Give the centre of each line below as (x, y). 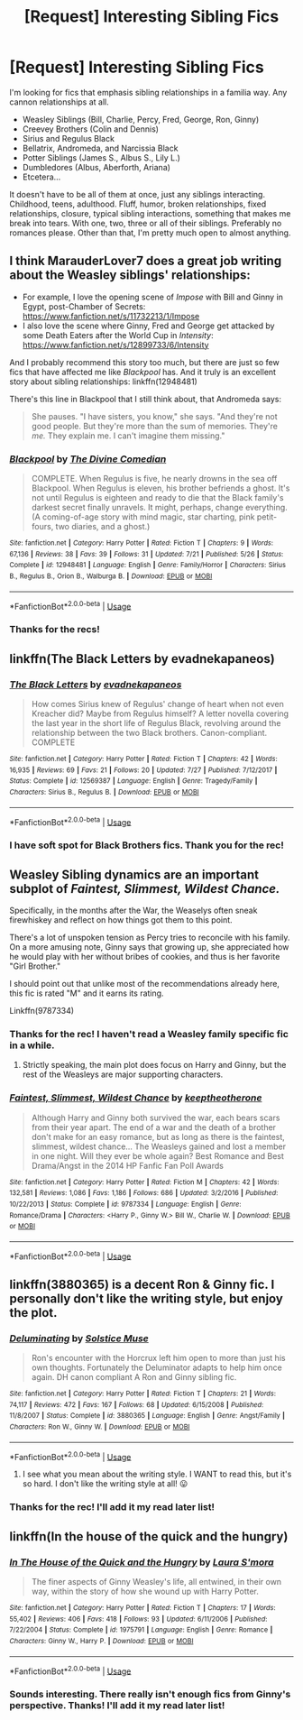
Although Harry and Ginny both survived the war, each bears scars (156, 1118)
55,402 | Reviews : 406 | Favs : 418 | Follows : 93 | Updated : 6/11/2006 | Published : (138, 1619)
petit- (267, 517)
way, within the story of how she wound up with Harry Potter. (145, 1591)
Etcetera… (41, 177)
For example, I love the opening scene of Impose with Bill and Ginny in (153, 297)
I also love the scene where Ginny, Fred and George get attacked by (148, 326)
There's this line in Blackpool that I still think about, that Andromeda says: (146, 399)
